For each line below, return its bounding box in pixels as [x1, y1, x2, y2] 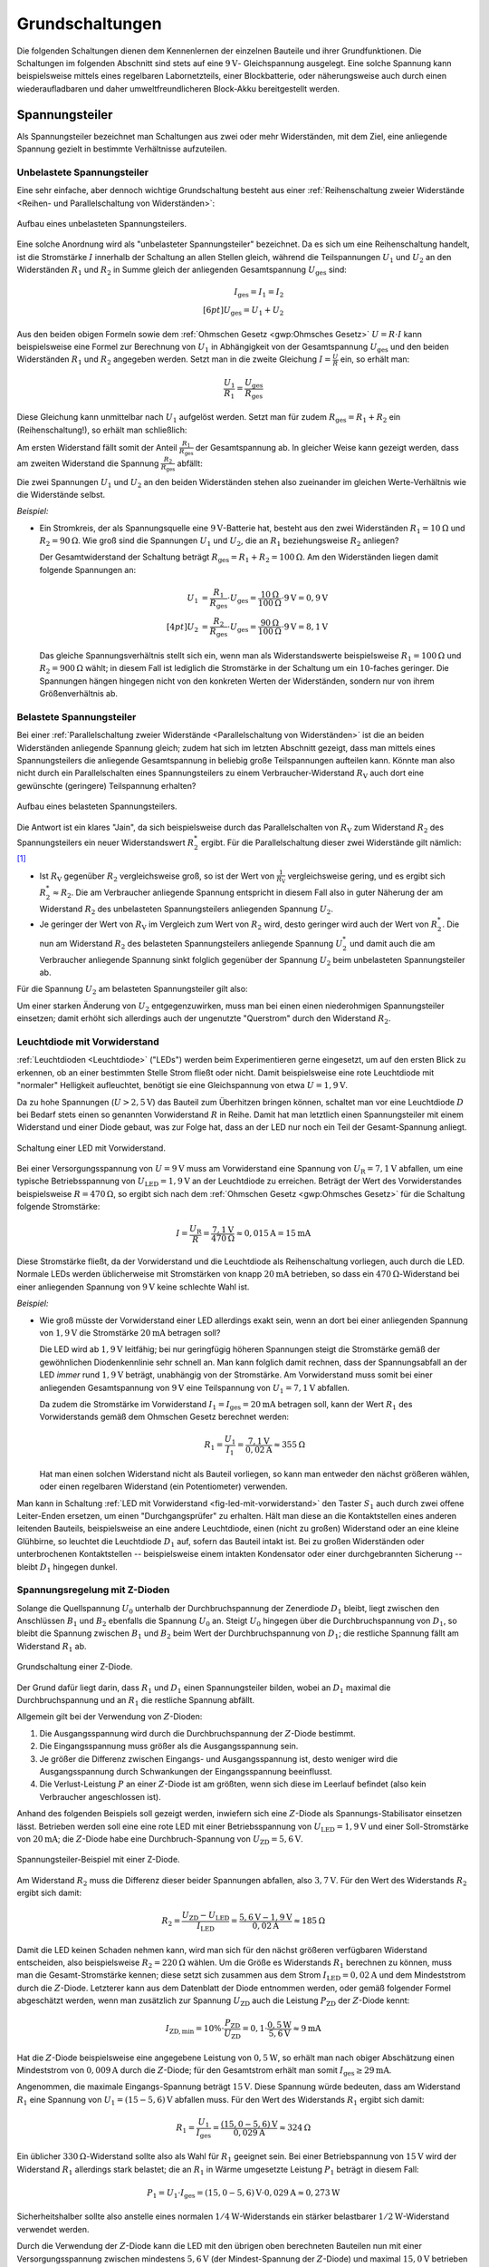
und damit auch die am [349, 938, 436, 949]
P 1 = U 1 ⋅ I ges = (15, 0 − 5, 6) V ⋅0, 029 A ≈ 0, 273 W [146, 2187, 340, 2200]
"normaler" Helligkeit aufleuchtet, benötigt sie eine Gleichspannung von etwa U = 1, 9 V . [16, 1080, 349, 1091]
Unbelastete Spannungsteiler [16, 166, 149, 179]
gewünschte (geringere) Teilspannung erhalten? [16, 780, 197, 791]
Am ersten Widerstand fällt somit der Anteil [16, 442, 177, 452]
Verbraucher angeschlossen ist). [39, 1791, 162, 1802]
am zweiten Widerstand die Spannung [16, 458, 159, 469]
